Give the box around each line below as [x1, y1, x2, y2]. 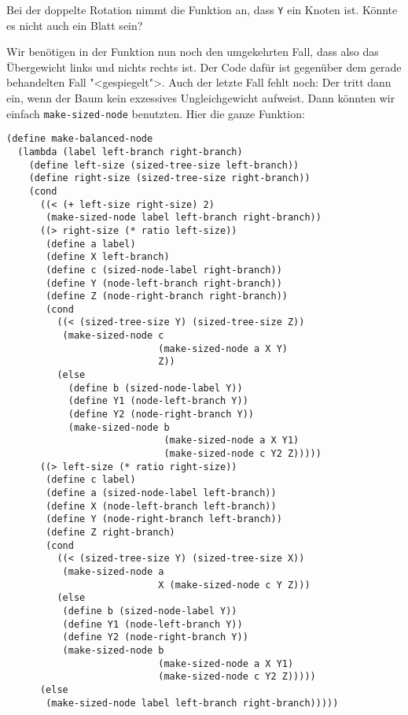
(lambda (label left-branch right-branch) [17, 146, 243, 157]
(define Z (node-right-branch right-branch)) [46, 291, 288, 302]
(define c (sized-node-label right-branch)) [46, 264, 282, 276]
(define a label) [46, 238, 136, 250]
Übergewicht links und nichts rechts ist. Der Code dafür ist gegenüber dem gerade [6, 58, 402, 75]
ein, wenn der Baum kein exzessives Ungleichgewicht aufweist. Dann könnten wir [6, 90, 395, 106]
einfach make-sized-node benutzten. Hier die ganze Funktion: [6, 105, 305, 121]
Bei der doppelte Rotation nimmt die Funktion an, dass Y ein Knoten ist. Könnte [6, 2, 398, 17]
